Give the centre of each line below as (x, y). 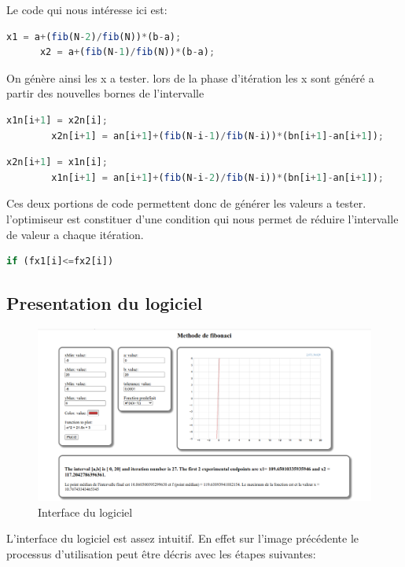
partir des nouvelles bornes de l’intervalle (105, 93)
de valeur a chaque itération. (75, 234)
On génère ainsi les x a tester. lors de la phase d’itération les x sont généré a (190, 77)
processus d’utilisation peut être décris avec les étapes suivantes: (161, 553)
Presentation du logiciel (105, 303)
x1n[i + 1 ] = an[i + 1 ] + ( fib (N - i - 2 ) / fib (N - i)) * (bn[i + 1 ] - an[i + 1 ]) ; (218, 177)
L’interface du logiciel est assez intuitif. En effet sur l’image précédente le (182, 538)
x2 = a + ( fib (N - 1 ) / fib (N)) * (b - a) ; (127, 52)
